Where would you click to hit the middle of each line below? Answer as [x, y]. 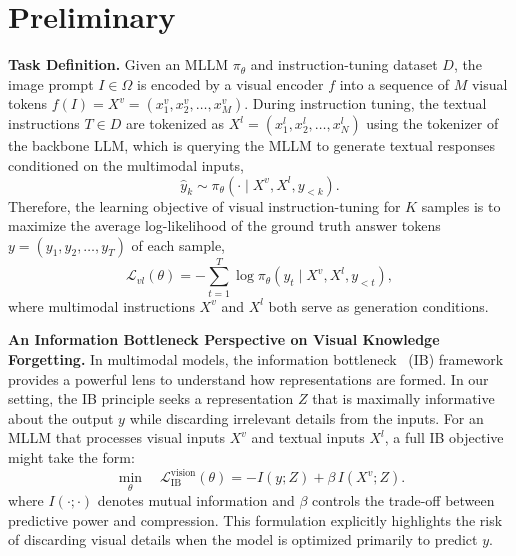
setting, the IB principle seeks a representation [151, 398]
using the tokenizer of [432, 123]
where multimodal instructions [101, 305]
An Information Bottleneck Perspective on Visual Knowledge [224, 339]
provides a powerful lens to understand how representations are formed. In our [248, 378]
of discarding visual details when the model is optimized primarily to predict [243, 539]
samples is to [461, 205]
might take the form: [71, 456]
